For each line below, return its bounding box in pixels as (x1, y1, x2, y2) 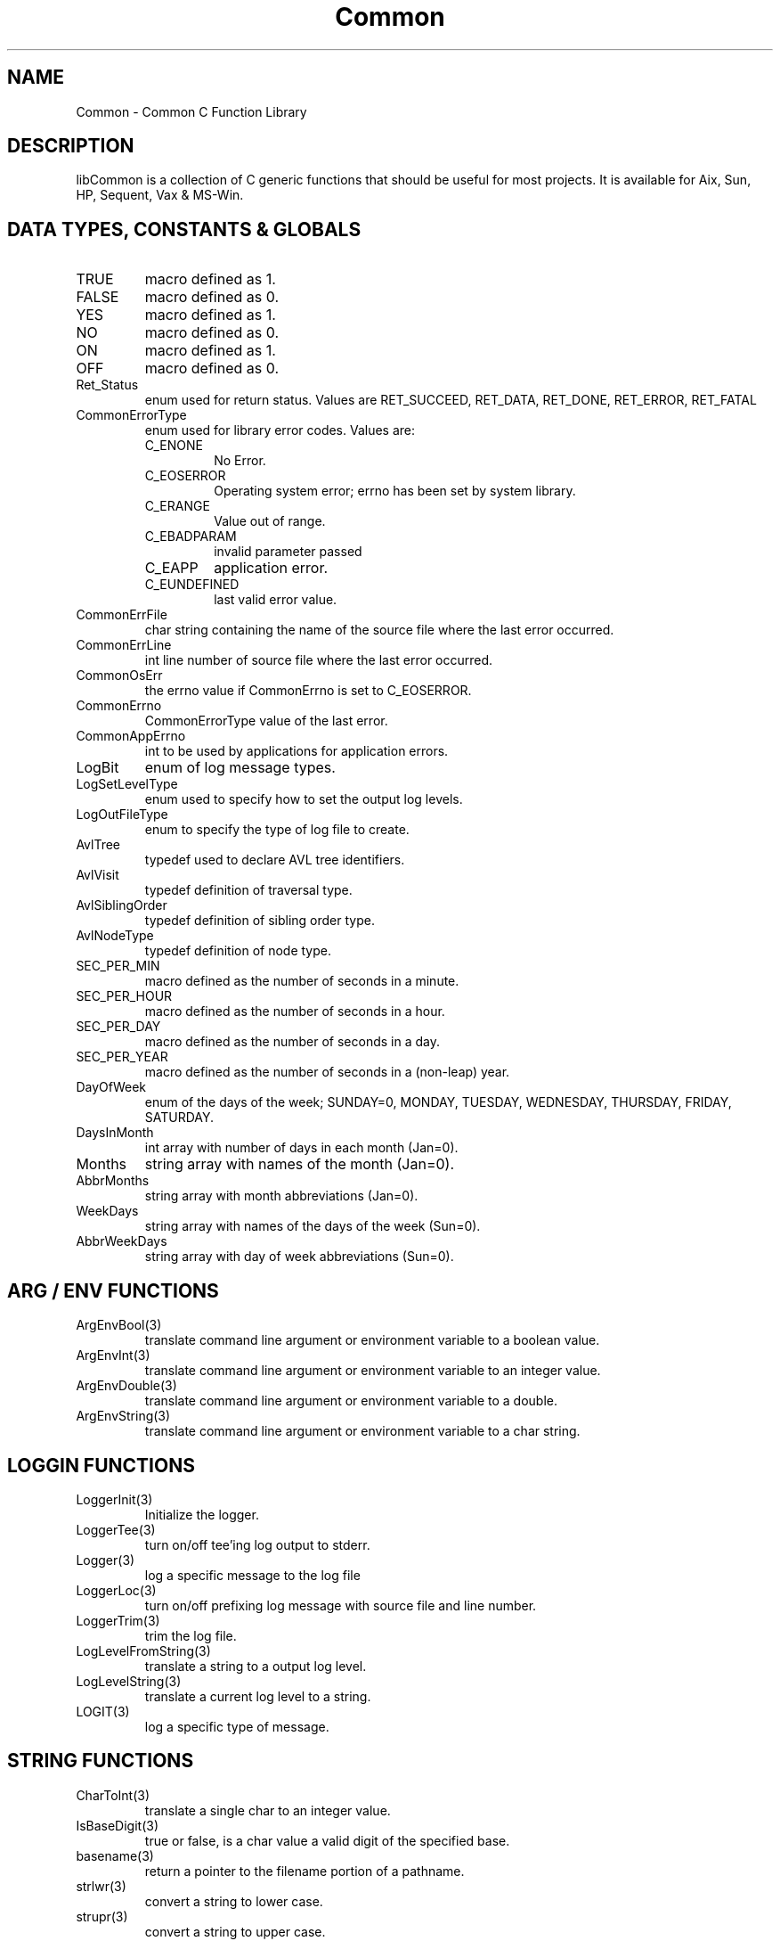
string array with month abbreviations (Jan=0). (144, 1188, 418, 1204)
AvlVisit (76, 867, 119, 883)
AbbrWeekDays (76, 1233, 167, 1249)
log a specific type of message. (144, 1718, 329, 1734)
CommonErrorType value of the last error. (144, 713, 388, 729)
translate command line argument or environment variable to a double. (144, 1393, 558, 1409)
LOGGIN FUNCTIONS (7, 1454, 195, 1477)
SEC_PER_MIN (76, 958, 160, 974)
